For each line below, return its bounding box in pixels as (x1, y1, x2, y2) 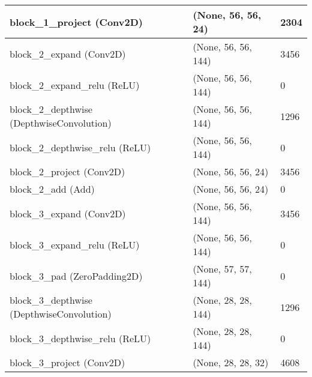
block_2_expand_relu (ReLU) (10, 77, 140, 92)
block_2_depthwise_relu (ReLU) (10, 140, 151, 154)
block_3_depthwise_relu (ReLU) (10, 331, 151, 345)
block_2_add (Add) (10, 182, 95, 196)
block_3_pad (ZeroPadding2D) (10, 268, 143, 283)
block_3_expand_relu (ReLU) (10, 237, 140, 252)
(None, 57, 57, (193, 262, 252, 276)
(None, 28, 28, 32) (193, 355, 269, 369)
